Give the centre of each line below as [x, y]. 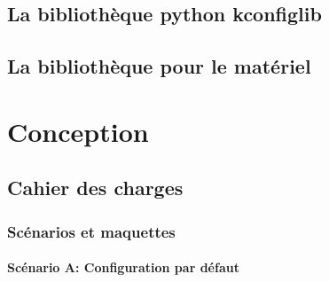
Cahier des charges [95, 188]
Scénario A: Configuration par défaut [123, 267]
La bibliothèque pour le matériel [159, 66]
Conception [78, 131]
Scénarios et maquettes [91, 231]
